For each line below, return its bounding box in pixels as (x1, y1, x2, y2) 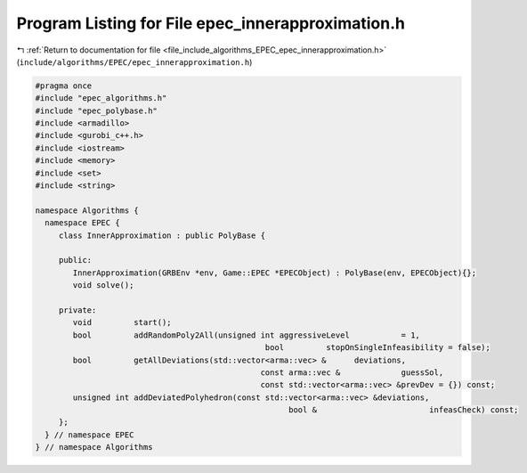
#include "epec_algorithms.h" (35, 94, 167, 103)
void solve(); (72, 281, 134, 290)
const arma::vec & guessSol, (260, 367, 444, 378)
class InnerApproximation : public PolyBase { (58, 230, 266, 241)
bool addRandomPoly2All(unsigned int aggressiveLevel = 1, (72, 330, 420, 340)
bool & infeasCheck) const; (288, 405, 519, 415)
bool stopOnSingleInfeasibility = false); (264, 343, 491, 353)
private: (58, 305, 97, 315)
